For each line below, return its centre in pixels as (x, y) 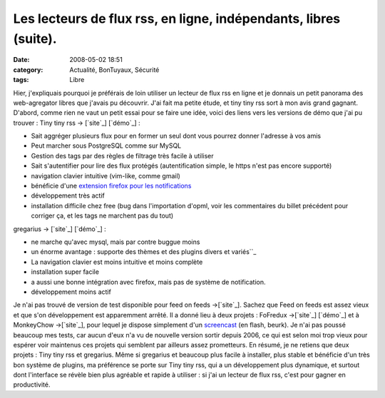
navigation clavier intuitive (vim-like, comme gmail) (106, 175)
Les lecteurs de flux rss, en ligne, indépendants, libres (177, 19)
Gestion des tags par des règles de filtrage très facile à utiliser (122, 155)
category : (28, 70)
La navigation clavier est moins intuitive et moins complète (117, 262)
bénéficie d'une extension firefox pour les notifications (111, 186)
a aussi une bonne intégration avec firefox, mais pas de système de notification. (149, 282)
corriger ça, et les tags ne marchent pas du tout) (102, 216)
